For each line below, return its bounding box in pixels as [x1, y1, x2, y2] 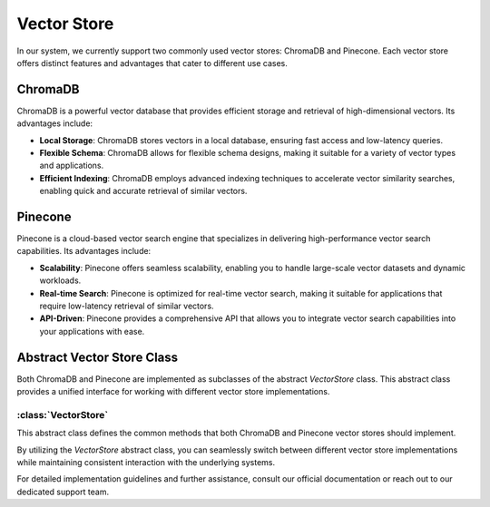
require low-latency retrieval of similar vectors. [39, 300, 214, 312]
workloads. [39, 275, 82, 286]
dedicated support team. [16, 486, 109, 497]
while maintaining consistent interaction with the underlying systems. [16, 457, 276, 468]
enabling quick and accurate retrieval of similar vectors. [39, 186, 248, 197]
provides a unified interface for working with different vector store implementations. [16, 386, 330, 397]
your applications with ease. [39, 326, 145, 336]
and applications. [39, 160, 104, 171]
